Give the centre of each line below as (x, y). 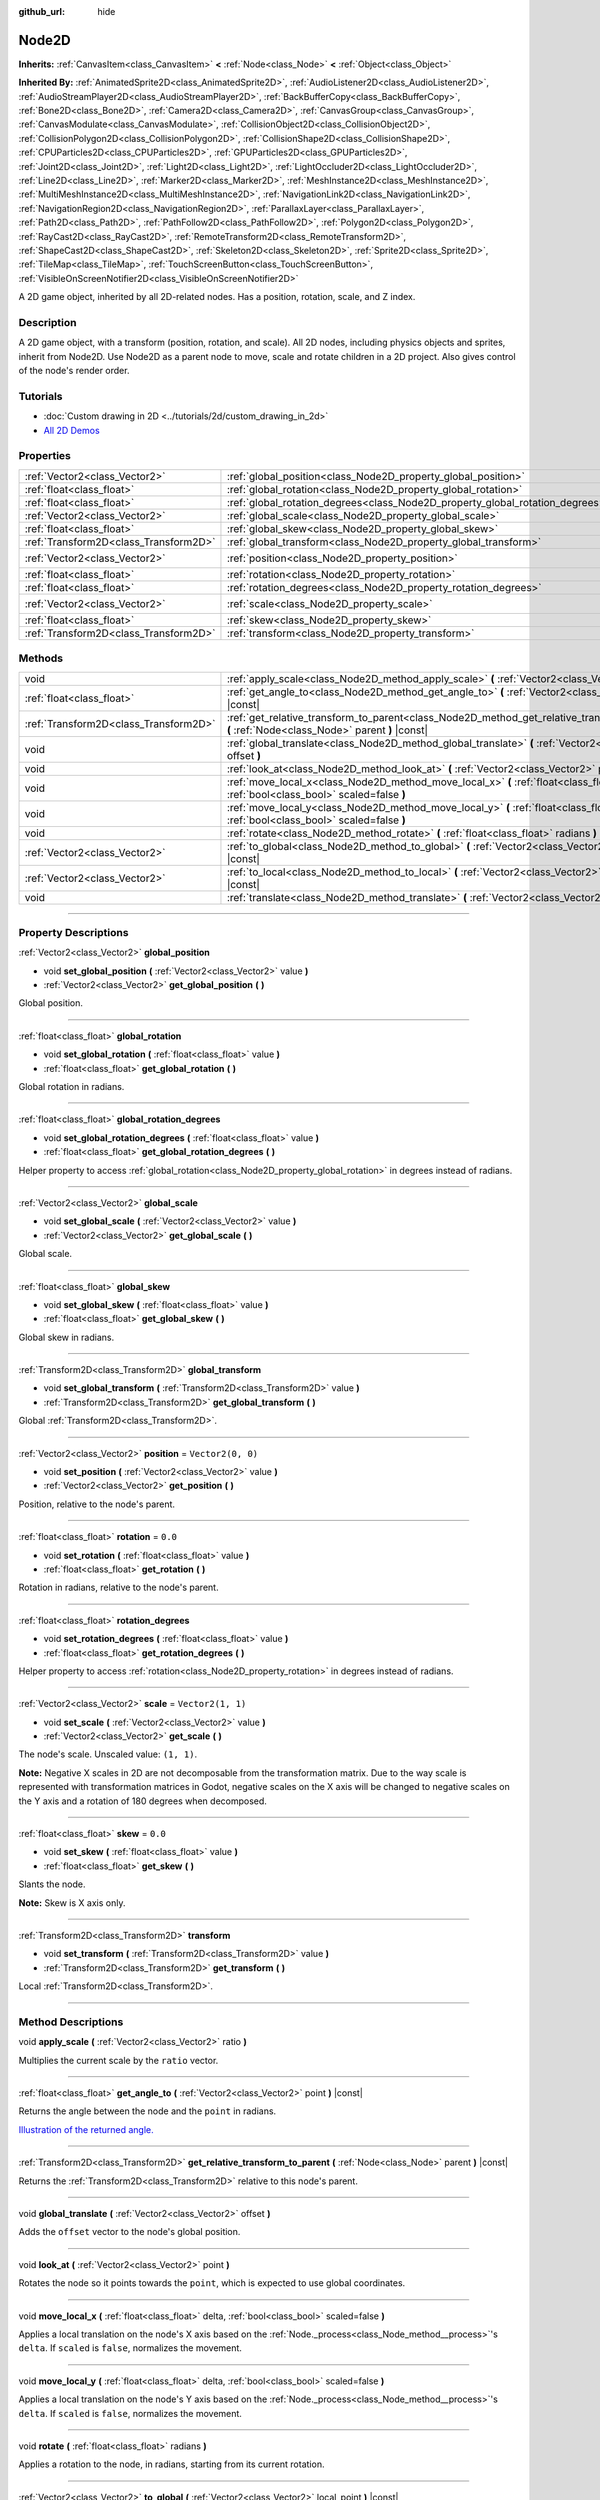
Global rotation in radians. (71, 1086)
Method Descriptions (71, 2022)
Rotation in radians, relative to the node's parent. (118, 1587)
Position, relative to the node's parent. (96, 1504)
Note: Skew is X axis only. (72, 1902)
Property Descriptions (73, 932)
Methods (41, 658)
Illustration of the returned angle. (86, 2129)
